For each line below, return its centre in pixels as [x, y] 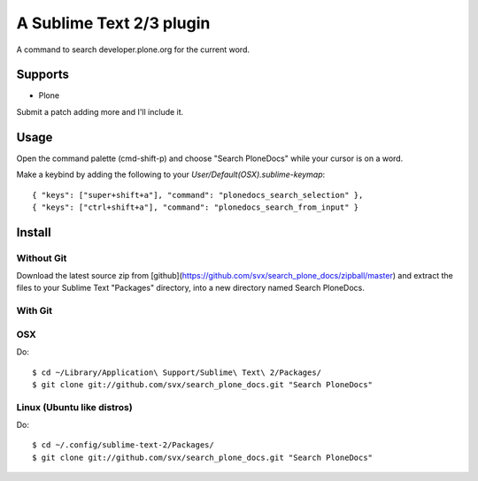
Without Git [42, 258]
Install [34, 232]
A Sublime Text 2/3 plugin [113, 23]
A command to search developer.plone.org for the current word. [133, 50]
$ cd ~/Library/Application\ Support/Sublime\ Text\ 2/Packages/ [177, 372]
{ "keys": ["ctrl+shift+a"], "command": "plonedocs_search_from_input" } [196, 207]
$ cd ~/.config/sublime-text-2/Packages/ [123, 445]
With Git [35, 311]
